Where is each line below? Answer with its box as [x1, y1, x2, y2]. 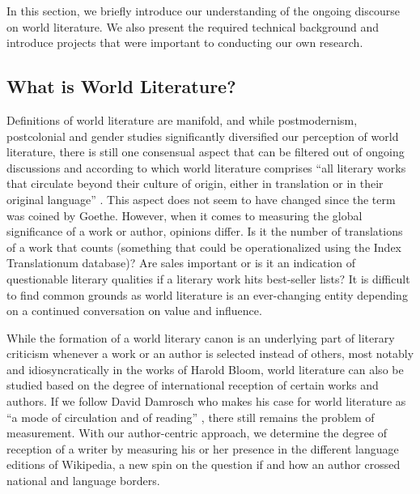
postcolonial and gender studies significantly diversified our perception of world [6, 127, 399, 144]
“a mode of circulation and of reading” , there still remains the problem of [6, 408, 375, 425]
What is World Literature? [6, 74, 236, 99]
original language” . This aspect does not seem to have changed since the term [6, 190, 396, 207]
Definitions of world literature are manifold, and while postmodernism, [6, 111, 358, 128]
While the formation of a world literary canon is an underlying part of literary [6, 329, 395, 346]
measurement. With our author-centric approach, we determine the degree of [6, 424, 388, 441]
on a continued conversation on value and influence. [6, 302, 262, 319]
